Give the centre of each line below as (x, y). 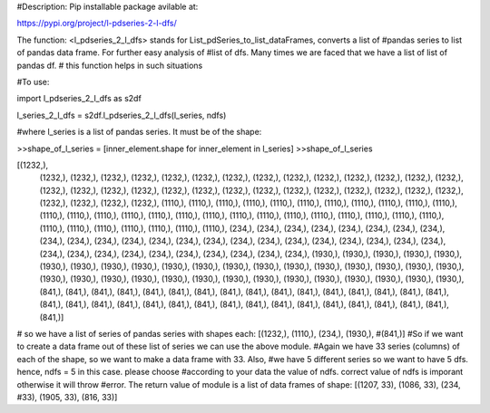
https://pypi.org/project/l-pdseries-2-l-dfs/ (97, 24)
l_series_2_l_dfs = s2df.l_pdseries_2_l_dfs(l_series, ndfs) (122, 115)
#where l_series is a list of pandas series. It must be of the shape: (139, 132)
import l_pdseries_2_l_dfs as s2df (79, 99)
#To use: (33, 82)
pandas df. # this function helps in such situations (110, 65)
